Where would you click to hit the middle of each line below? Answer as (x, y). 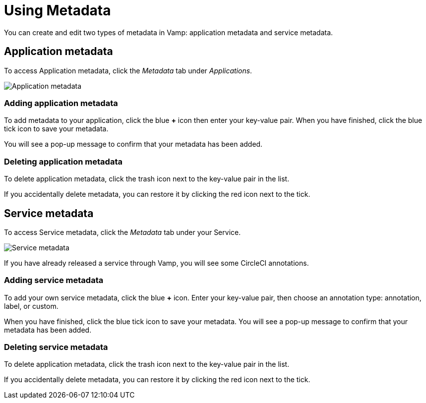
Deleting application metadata (63, 161)
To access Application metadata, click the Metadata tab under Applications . (128, 70)
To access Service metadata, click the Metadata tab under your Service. (122, 232)
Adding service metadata (54, 280)
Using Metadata (58, 10)
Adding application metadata (61, 103)
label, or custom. (31, 306)
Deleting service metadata (56, 347)
